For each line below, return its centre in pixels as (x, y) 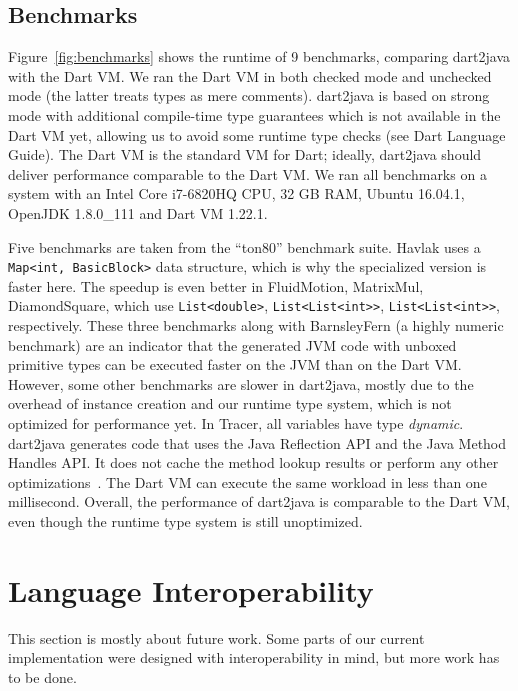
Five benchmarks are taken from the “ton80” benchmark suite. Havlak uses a (244, 246)
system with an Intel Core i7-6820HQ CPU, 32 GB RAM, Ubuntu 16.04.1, (236, 193)
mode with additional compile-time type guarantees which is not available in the (254, 114)
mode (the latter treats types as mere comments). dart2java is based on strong (249, 95)
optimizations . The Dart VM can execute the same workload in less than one (247, 481)
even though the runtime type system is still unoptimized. (185, 520)
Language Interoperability (191, 589)
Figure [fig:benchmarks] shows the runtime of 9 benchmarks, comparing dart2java (259, 56)
